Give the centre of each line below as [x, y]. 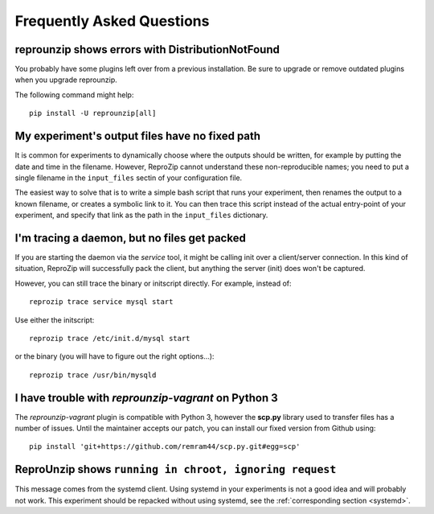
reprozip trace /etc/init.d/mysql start [110, 338]
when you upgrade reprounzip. [66, 80]
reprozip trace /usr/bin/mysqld [93, 375]
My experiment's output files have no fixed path [138, 136]
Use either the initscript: [55, 320]
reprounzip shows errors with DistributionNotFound [147, 49]
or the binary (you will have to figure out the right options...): [115, 356]
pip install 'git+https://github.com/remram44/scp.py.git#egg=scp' [165, 447]
